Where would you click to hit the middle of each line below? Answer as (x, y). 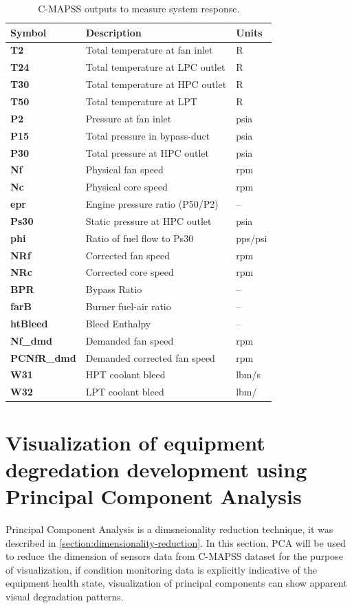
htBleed (29, 323)
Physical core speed (126, 187)
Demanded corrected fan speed (150, 357)
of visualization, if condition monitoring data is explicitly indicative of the (161, 569)
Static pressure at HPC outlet (148, 220)
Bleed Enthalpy (118, 323)
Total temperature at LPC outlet (155, 67)
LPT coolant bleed (125, 392)
